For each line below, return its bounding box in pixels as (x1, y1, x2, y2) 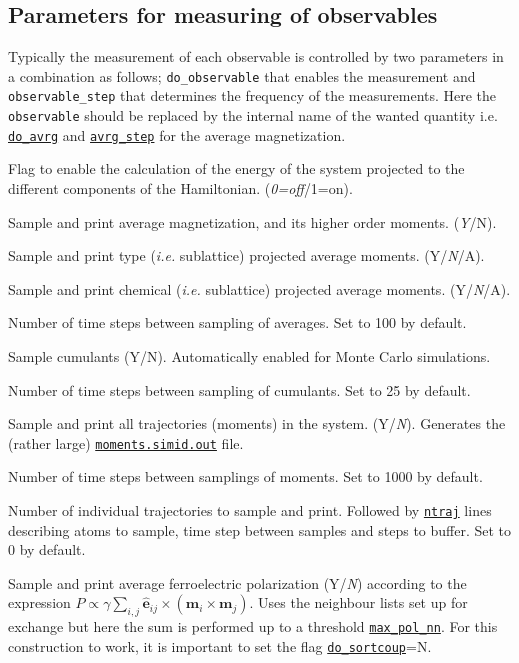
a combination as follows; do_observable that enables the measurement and (8, 65, 476, 86)
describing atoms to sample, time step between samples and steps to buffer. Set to (8, 519, 512, 540)
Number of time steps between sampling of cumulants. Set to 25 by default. (8, 379, 471, 400)
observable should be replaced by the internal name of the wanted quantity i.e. (8, 105, 498, 126)
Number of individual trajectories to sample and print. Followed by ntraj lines (8, 500, 492, 521)
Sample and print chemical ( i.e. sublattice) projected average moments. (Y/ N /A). (8, 278, 511, 299)
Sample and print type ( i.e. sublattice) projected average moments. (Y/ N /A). (8, 245, 485, 266)
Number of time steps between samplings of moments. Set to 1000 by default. (8, 466, 483, 487)
